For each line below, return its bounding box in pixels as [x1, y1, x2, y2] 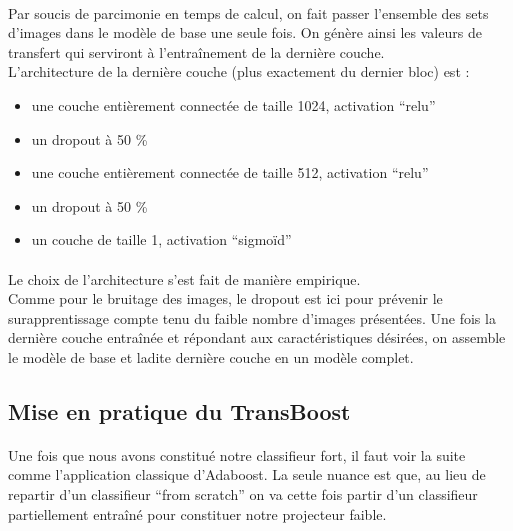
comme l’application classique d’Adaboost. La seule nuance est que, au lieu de [8, 464, 486, 485]
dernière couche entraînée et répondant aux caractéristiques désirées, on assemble [8, 327, 506, 348]
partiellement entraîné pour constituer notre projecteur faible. [8, 503, 387, 524]
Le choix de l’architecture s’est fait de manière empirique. [8, 268, 361, 289]
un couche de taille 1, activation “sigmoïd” [31, 229, 292, 250]
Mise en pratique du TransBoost [8, 395, 351, 426]
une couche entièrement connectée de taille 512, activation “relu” [31, 162, 429, 183]
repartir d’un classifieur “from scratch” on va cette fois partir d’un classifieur [8, 484, 478, 505]
